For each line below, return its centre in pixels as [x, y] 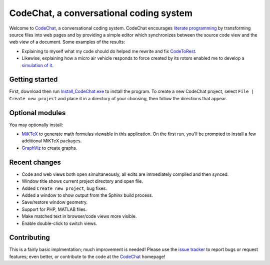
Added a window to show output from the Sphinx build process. [87, 195]
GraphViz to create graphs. [49, 148]
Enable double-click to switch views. [59, 223]
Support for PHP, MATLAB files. [54, 209]
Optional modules [37, 113]
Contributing [29, 238]
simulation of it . [37, 65]
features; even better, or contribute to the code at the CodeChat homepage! [87, 256]
